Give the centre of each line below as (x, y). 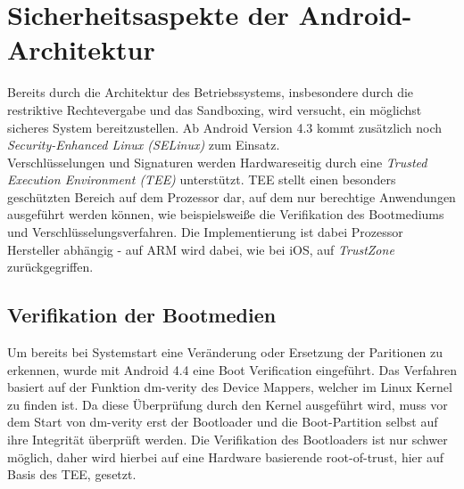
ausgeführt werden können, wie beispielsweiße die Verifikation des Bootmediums (226, 214)
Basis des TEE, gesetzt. (72, 474)
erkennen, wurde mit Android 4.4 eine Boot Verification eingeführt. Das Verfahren (232, 369)
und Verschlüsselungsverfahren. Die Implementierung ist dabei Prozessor (205, 232)
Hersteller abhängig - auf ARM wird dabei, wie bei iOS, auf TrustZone (201, 249)
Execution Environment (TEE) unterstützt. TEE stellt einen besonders (202, 179)
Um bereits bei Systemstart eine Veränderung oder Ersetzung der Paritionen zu (225, 352)
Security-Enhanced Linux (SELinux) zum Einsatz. (144, 145)
